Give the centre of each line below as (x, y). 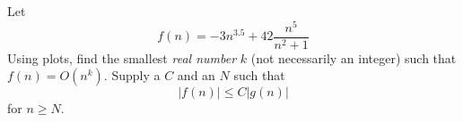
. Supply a (132, 75)
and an (196, 75)
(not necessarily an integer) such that (354, 57)
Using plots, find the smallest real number (122, 57)
